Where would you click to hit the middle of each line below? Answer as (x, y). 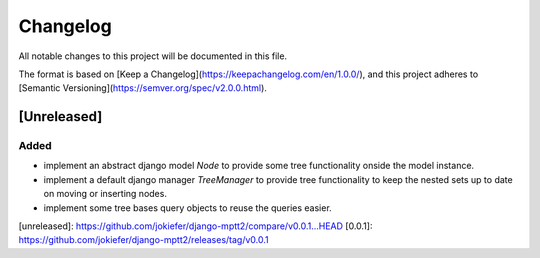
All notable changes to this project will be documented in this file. (153, 56)
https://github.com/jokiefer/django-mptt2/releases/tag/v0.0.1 (143, 240)
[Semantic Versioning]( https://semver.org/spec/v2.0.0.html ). (142, 88)
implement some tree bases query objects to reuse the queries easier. (187, 207)
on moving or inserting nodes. (105, 194)
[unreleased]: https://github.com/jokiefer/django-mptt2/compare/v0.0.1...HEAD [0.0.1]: (195, 226)
